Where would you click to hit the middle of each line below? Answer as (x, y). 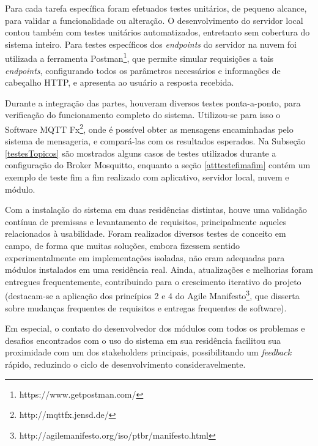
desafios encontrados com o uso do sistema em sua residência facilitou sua (143, 340)
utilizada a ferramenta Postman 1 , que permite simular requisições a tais (139, 58)
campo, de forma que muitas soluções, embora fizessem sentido (122, 245)
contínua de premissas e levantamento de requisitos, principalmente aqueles (146, 221)
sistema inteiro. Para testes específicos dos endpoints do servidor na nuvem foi (151, 44)
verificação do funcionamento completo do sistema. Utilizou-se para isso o (143, 115)
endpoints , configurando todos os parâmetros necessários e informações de (143, 70)
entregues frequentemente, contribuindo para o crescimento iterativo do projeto (153, 281)
